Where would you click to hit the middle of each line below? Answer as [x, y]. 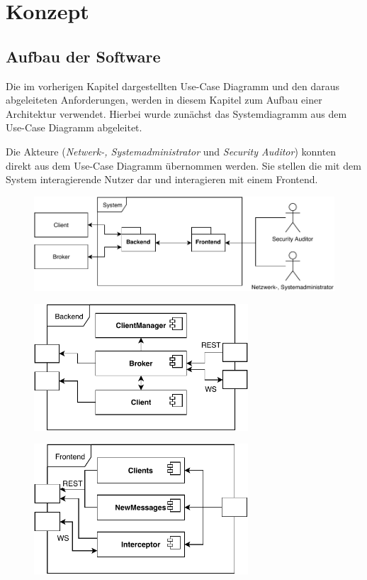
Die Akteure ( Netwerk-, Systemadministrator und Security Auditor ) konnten [171, 151]
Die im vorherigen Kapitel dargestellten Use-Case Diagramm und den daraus [173, 86]
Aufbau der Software [83, 56]
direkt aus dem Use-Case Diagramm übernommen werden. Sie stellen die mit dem [183, 165]
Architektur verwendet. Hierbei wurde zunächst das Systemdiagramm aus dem [176, 113]
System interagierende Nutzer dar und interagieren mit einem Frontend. [162, 179]
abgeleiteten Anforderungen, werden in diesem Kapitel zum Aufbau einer [164, 100]
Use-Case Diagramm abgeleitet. [74, 127]
